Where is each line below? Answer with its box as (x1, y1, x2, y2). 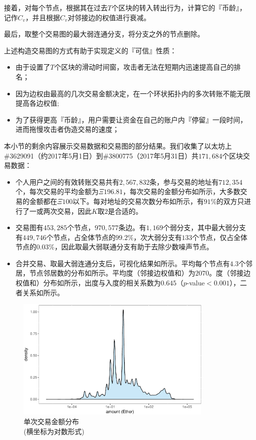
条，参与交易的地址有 (149, 176, 219, 187)
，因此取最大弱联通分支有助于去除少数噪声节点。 (54, 241, 214, 252)
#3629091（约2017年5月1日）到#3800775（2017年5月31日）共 (4, 150, 199, 160)
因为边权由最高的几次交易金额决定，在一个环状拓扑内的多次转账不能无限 (15, 88, 251, 98)
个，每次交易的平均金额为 (15, 186, 99, 197)
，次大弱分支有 (133, 232, 182, 242)
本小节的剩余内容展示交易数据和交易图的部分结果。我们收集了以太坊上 (4, 140, 232, 151)
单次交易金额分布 (24, 416, 79, 426)
